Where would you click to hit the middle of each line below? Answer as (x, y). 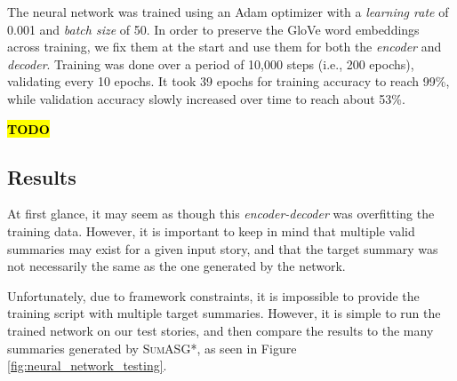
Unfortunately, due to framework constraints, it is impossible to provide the (213, 295)
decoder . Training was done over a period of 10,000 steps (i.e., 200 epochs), (211, 63)
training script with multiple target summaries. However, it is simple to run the (224, 313)
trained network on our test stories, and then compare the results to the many (220, 330)
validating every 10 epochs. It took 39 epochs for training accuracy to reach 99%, (228, 81)
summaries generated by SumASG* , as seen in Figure (152, 348)
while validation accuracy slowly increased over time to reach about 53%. (206, 98)
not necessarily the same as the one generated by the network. (176, 266)
